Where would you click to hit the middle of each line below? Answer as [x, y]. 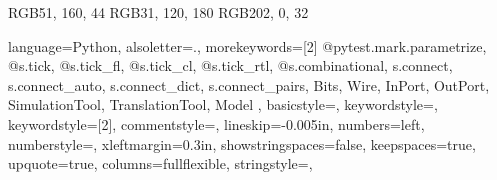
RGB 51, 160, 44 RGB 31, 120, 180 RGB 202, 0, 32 [158, 12]
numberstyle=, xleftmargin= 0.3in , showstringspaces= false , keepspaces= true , [242, 143]
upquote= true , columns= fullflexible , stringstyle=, [160, 163]
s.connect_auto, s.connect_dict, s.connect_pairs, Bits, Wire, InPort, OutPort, [249, 84]
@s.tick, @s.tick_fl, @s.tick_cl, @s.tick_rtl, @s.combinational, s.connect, [230, 65]
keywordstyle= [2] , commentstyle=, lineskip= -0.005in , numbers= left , [216, 123]
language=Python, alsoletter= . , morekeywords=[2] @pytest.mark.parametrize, [247, 45]
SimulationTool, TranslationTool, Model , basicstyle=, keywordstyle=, [223, 104]
